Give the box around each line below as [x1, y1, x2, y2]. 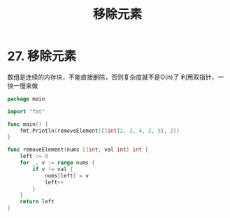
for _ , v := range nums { [20, 159, 96, 166]
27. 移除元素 [7, 48, 77, 64]
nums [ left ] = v [44, 172, 89, 179]
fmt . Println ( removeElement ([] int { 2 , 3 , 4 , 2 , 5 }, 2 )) [20, 127, 180, 134]
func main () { [7, 120, 49, 128]
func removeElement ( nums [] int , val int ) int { [7, 146, 149, 154]
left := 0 [20, 153, 49, 160]
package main [7, 95, 45, 102]
